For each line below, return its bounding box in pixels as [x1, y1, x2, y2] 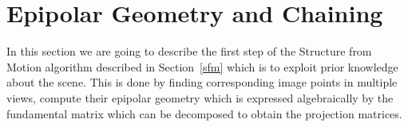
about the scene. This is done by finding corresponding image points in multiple [6, 74, 398, 90]
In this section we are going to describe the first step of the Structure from [6, 43, 372, 60]
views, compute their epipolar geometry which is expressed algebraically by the [6, 89, 394, 106]
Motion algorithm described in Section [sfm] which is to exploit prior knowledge [6, 58, 398, 75]
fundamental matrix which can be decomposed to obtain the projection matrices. [6, 105, 402, 121]
